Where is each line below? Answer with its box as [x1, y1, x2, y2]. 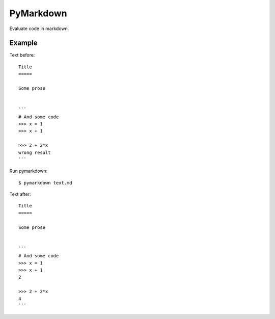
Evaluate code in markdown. [9, 25, 69, 32]
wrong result [18, 149, 51, 155]
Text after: [9, 191, 31, 197]
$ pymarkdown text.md [18, 180, 72, 185]
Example [9, 39, 38, 47]
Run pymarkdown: [9, 168, 48, 174]
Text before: [9, 52, 35, 58]
